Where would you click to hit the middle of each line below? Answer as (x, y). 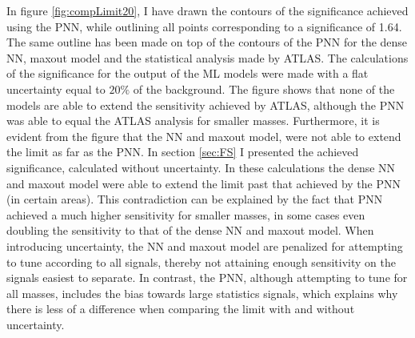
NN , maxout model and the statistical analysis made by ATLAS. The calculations (207, 57)
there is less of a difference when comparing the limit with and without (181, 309)
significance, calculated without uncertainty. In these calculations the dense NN (201, 167)
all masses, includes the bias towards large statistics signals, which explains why (202, 293)
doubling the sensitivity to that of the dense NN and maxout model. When (190, 230)
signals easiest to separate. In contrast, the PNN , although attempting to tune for (207, 278)
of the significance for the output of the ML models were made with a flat (188, 73)
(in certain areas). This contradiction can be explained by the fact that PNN (195, 199)
